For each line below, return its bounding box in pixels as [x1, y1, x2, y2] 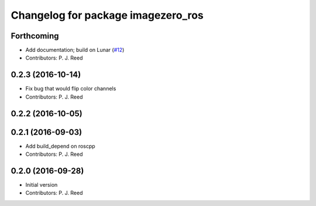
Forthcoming [11, 31, 59, 41]
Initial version [25, 181, 58, 188]
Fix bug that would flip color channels [25, 85, 116, 92]
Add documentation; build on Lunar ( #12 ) [25, 47, 125, 54]
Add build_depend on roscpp [25, 142, 96, 149]
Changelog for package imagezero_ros [11, 9, 204, 22]
